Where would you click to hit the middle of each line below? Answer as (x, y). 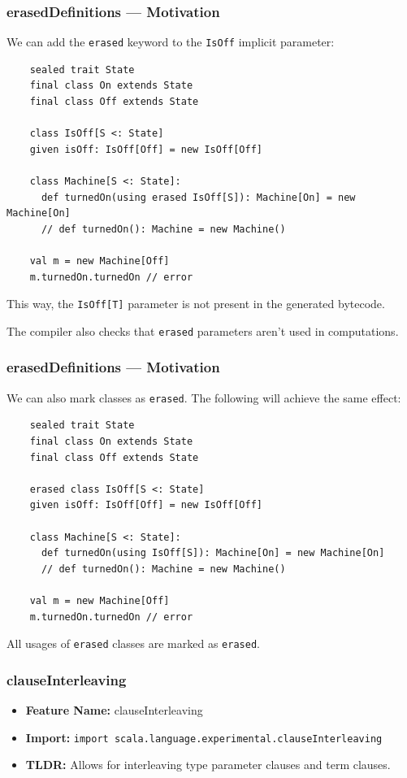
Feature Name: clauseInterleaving (114, 709)
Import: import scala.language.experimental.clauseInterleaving (204, 737)
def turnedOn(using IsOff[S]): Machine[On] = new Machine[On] (213, 553)
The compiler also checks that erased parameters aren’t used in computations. (203, 330)
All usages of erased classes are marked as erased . (133, 643)
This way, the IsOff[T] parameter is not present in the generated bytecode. (196, 304)
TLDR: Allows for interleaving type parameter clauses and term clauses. (208, 765)
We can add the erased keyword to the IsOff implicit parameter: (171, 42)
